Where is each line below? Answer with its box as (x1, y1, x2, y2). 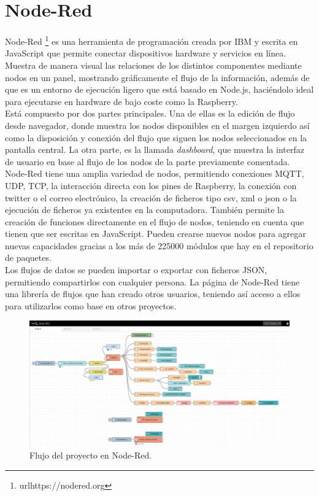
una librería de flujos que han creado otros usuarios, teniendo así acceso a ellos (5, 287, 301, 300)
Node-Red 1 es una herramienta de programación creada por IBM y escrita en (5, 33, 298, 47)
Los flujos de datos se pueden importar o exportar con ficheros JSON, (5, 263, 267, 276)
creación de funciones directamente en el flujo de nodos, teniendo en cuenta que (5, 215, 304, 228)
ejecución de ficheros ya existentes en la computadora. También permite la (5, 203, 284, 216)
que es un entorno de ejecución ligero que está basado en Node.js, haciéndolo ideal (5, 83, 314, 96)
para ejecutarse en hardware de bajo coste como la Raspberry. (5, 95, 238, 107)
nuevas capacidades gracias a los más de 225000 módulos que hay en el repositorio (5, 239, 313, 252)
